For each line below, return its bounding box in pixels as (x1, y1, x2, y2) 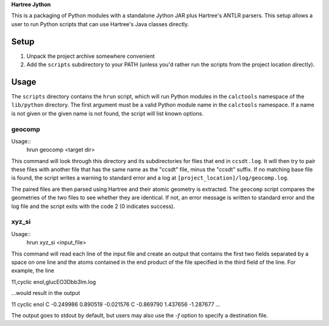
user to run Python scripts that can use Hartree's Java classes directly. (11, 20, 189, 27)
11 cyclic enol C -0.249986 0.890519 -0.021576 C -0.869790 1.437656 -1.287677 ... (11, 300, 221, 308)
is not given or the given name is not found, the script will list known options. (11, 109, 204, 117)
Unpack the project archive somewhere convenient (26, 52, 155, 60)
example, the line (11, 267, 54, 274)
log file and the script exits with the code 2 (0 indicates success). (11, 203, 175, 210)
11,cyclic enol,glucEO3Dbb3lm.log (11, 278, 96, 285)
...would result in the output (11, 290, 80, 297)
